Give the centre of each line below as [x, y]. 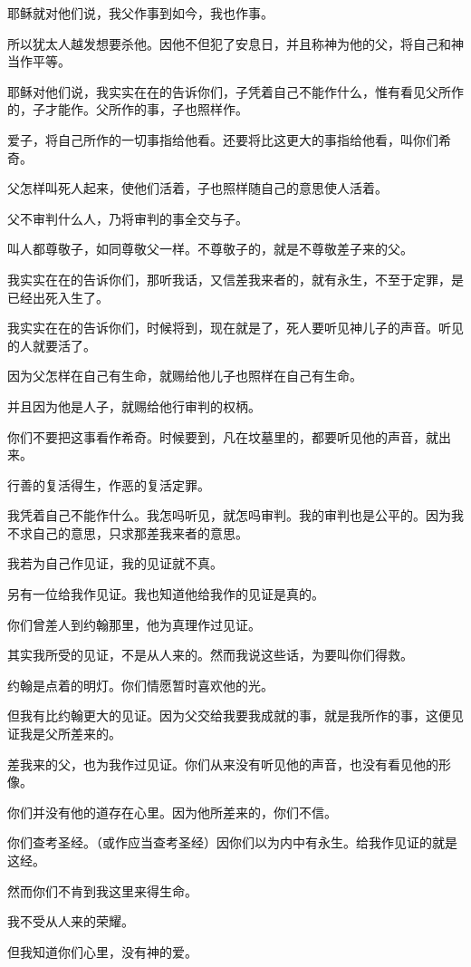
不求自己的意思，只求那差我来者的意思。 [128, 532]
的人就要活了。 [52, 345]
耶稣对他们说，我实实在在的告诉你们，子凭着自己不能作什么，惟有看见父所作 [235, 91]
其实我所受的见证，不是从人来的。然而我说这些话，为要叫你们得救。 [210, 655]
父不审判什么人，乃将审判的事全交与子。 [128, 218]
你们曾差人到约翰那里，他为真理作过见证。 [134, 624]
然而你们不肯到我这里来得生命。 [102, 890]
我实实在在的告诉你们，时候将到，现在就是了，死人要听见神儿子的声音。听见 [235, 328]
